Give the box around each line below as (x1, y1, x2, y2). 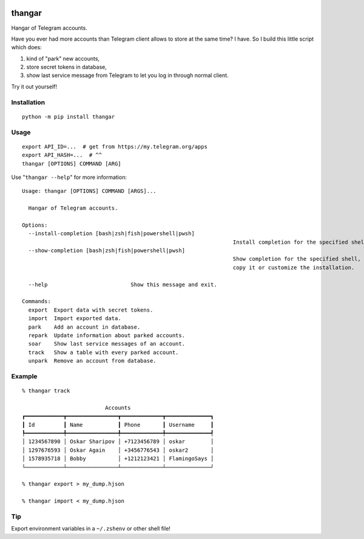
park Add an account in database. (28, 323, 141, 330)
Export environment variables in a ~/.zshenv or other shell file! (11, 525, 171, 532)
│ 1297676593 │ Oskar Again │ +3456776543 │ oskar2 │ (22, 446, 214, 454)
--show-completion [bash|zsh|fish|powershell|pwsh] (28, 247, 185, 254)
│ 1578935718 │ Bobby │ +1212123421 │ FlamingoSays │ (22, 455, 214, 462)
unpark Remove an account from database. (28, 358, 157, 364)
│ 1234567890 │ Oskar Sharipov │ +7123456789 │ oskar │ (22, 438, 214, 445)
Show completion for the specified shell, (232, 255, 361, 263)
